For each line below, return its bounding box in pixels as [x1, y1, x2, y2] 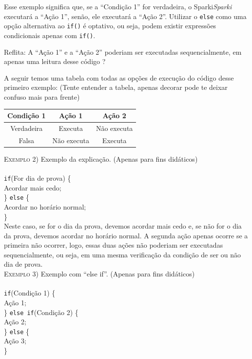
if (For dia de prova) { [4, 173, 71, 183]
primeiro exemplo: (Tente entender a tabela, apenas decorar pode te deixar [4, 82, 228, 92]
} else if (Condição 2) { [4, 307, 78, 317]
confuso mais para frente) [4, 91, 80, 102]
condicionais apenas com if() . [4, 30, 96, 40]
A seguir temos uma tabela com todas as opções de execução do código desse [4, 72, 234, 83]
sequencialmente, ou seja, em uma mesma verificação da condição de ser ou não [4, 249, 241, 259]
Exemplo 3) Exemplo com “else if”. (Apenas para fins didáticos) [4, 269, 195, 279]
